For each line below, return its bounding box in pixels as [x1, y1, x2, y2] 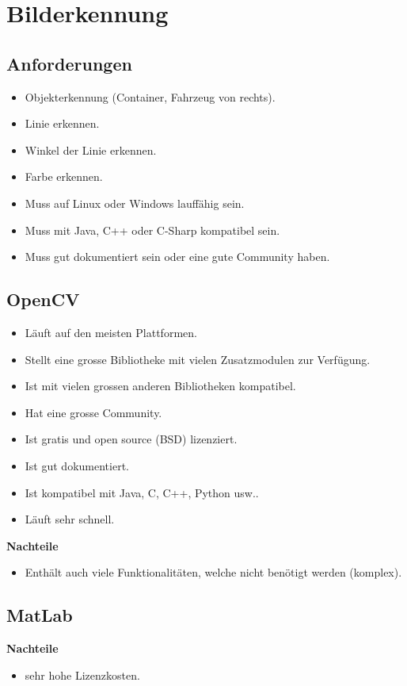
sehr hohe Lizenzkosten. [25, 666, 140, 683]
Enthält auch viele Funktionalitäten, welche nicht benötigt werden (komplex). [25, 564, 402, 581]
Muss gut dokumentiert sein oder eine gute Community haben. [25, 248, 330, 265]
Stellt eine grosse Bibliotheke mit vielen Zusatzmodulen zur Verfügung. [25, 351, 371, 367]
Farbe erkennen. [25, 168, 103, 185]
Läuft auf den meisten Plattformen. [25, 324, 197, 340]
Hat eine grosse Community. [25, 404, 162, 420]
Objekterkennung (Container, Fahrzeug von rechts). [25, 88, 276, 105]
